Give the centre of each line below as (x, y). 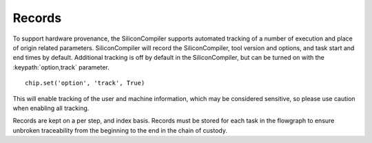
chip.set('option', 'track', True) (85, 83)
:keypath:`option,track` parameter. (61, 67)
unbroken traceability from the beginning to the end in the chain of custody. (120, 130)
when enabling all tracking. (51, 108)
